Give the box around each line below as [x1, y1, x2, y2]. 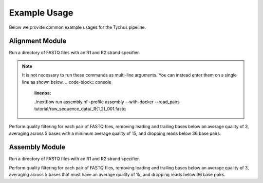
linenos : [34, 90, 51, 96]
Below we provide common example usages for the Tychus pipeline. [9, 24, 146, 30]
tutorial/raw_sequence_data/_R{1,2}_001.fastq [34, 106, 126, 111]
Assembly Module [9, 143, 66, 151]
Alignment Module [9, 37, 67, 45]
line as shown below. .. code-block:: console [22, 79, 112, 85]
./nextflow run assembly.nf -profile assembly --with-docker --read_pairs [34, 99, 180, 105]
